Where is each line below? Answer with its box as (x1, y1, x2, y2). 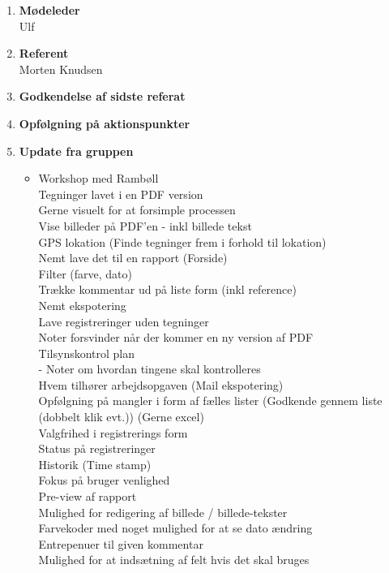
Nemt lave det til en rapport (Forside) (38, 249, 228, 266)
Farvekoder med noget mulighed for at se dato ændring (38, 519, 313, 536)
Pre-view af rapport (38, 488, 137, 505)
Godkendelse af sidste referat (19, 88, 186, 105)
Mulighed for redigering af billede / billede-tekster (38, 503, 288, 520)
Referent (19, 45, 69, 62)
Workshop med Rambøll (38, 170, 159, 187)
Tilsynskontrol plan (38, 344, 135, 361)
